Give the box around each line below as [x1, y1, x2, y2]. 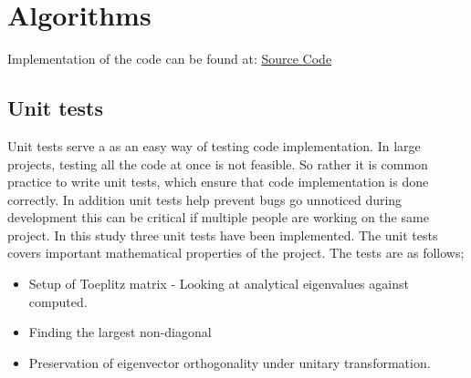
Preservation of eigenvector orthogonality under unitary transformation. [28, 352, 431, 372]
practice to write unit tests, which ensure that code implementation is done [7, 172, 429, 191]
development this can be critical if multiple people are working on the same [7, 208, 429, 227]
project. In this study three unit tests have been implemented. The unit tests [7, 225, 438, 244]
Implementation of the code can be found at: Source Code [7, 49, 332, 68]
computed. [28, 291, 88, 311]
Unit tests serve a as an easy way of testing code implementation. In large [7, 136, 421, 155]
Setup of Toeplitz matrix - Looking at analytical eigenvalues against [28, 274, 409, 293]
